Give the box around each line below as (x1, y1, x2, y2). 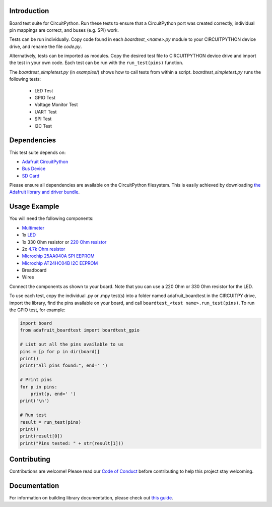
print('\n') (20, 398, 50, 404)
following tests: (9, 76, 41, 82)
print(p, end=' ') (30, 391, 76, 397)
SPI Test (34, 116, 52, 122)
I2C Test (34, 123, 52, 129)
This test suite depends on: (9, 149, 66, 155)
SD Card (22, 173, 40, 179)
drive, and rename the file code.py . (9, 43, 82, 49)
